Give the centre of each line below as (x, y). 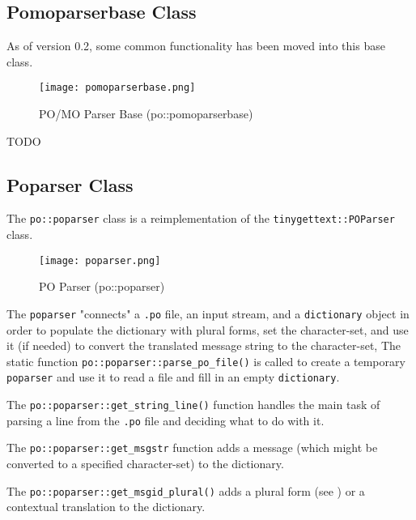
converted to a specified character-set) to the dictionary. (145, 464)
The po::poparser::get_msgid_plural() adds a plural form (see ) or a (186, 490)
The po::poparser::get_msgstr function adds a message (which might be (192, 448)
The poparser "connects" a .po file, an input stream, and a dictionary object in (208, 313)
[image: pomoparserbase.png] (117, 88)
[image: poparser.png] (100, 260)
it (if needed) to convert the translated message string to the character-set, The (204, 345)
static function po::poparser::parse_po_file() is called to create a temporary (206, 361)
